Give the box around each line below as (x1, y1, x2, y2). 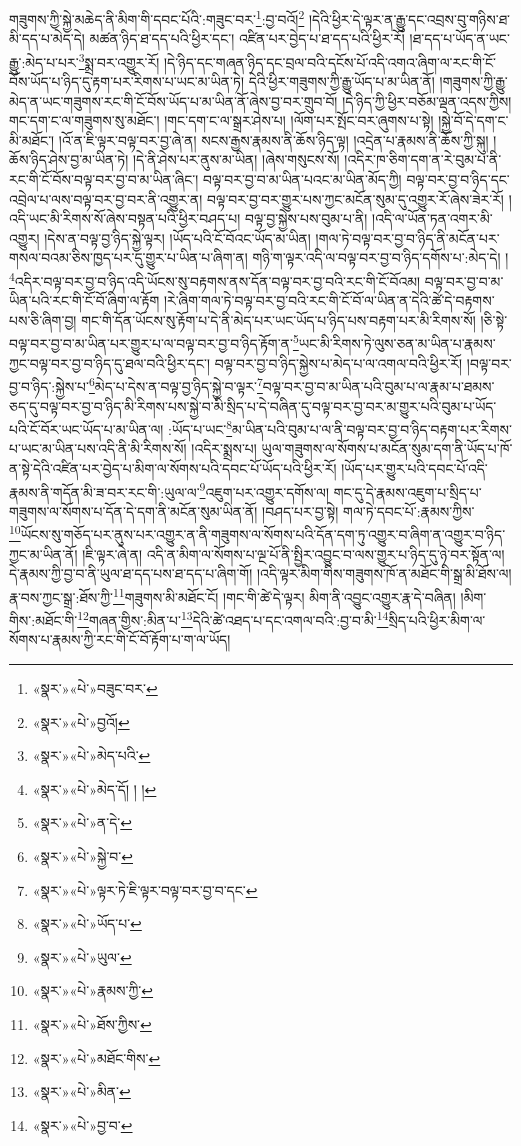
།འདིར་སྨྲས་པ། (191, 438, 257, 459)
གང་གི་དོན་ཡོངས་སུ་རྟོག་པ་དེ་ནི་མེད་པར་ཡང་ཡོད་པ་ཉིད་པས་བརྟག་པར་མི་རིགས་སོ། (81, 309, 476, 330)
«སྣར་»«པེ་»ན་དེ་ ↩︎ (32, 812, 133, 833)
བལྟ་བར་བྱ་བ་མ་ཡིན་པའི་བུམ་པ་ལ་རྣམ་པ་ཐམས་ (262, 375, 495, 396)
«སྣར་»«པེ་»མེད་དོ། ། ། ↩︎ (32, 778, 157, 799)
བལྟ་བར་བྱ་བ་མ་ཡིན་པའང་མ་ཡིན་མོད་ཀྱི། (202, 169, 402, 190)
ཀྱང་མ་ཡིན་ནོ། (9, 543, 78, 564)
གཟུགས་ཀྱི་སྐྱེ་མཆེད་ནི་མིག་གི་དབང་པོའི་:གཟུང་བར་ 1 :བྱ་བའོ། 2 (9, 6, 305, 29)
